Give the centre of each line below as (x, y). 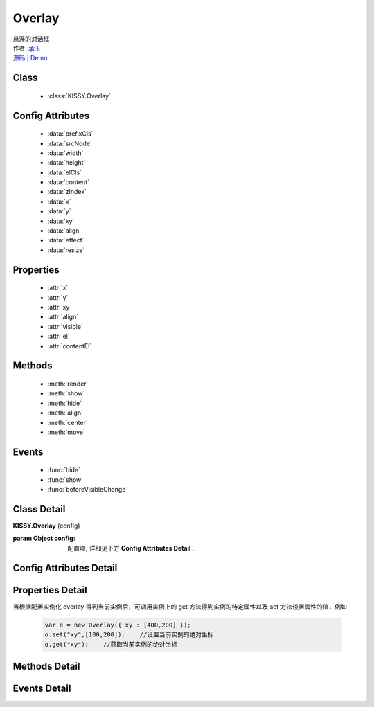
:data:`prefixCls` (70, 134)
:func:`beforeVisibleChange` (88, 490)
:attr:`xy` (60, 307)
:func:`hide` (64, 470)
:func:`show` (65, 480)
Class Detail (39, 509)
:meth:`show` (66, 393)
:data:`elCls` (65, 172)
